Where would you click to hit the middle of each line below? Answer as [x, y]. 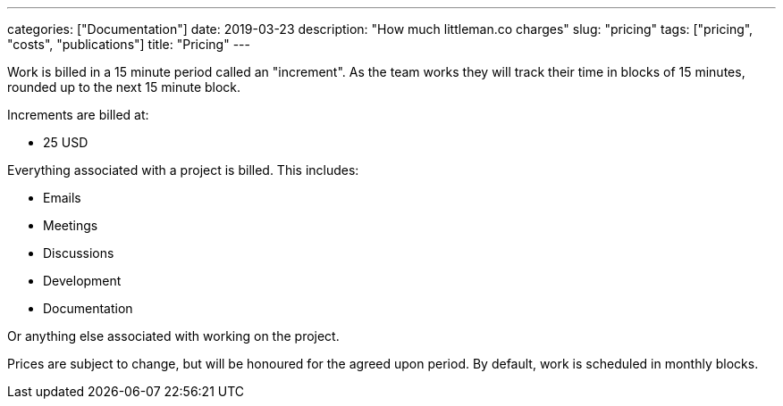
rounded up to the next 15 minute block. [124, 87]
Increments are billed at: [78, 115]
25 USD [66, 142]
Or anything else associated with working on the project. [173, 336]
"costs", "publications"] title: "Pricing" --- [129, 44]
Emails [62, 198]
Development [82, 281]
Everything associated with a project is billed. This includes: [183, 170]
